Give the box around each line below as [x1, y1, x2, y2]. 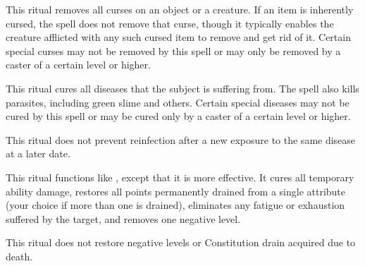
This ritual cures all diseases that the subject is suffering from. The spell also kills [6, 80, 359, 95]
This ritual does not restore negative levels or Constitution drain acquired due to [6, 235, 356, 250]
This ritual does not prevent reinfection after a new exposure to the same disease [6, 132, 356, 147]
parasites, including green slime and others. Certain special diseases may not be [6, 95, 349, 109]
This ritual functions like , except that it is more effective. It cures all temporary [6, 169, 354, 184]
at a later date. [6, 146, 70, 161]
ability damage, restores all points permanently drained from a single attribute [6, 183, 346, 198]
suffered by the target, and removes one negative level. [6, 211, 241, 226]
